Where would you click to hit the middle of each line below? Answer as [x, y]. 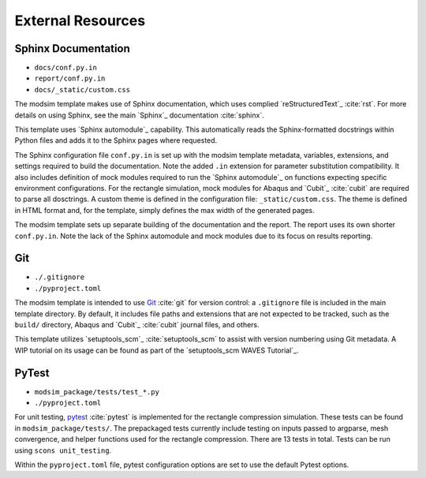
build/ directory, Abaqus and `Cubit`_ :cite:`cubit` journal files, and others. [137, 325]
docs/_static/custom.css [82, 90]
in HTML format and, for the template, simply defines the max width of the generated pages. [164, 210]
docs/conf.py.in [66, 68]
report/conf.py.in [70, 78]
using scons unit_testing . [63, 450]
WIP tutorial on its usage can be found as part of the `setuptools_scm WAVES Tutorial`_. [157, 350]
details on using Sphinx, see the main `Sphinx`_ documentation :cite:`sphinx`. [139, 115]
